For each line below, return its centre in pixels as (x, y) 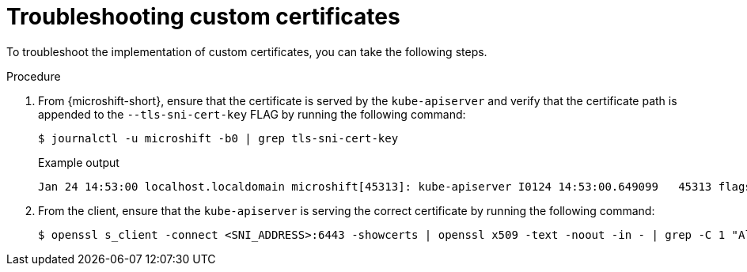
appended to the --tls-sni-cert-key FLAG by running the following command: (252, 114)
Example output (79, 162)
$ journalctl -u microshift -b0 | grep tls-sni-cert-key (218, 138)
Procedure (34, 76)
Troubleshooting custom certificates (203, 17)
